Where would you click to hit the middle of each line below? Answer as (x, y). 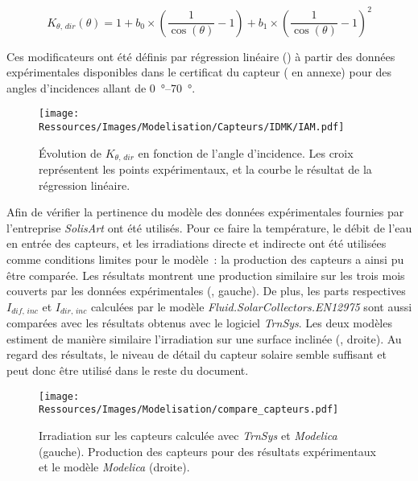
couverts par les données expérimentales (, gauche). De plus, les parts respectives (206, 291)
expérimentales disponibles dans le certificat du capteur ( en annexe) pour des (199, 72)
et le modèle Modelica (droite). (114, 467)
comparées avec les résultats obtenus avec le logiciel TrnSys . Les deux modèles (199, 323)
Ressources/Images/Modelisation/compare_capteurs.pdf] (189, 410)
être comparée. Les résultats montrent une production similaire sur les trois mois (206, 275)
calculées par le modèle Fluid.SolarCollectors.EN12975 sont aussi (251, 306)
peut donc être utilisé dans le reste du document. (128, 370)
